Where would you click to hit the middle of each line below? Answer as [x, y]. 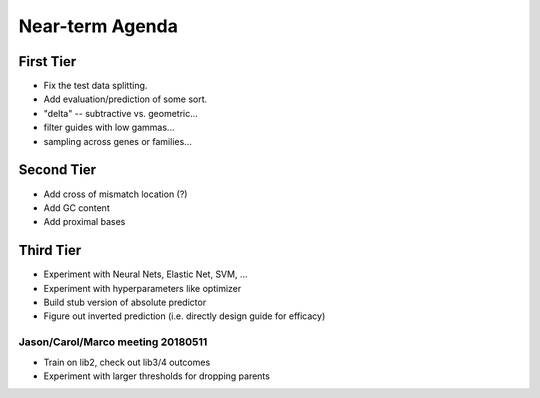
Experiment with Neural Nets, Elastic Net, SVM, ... [145, 274]
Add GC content [76, 207]
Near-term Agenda [98, 26]
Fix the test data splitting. [95, 86]
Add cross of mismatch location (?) [115, 194]
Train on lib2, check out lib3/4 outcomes [127, 362]
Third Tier [50, 250]
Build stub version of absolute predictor [125, 302]
